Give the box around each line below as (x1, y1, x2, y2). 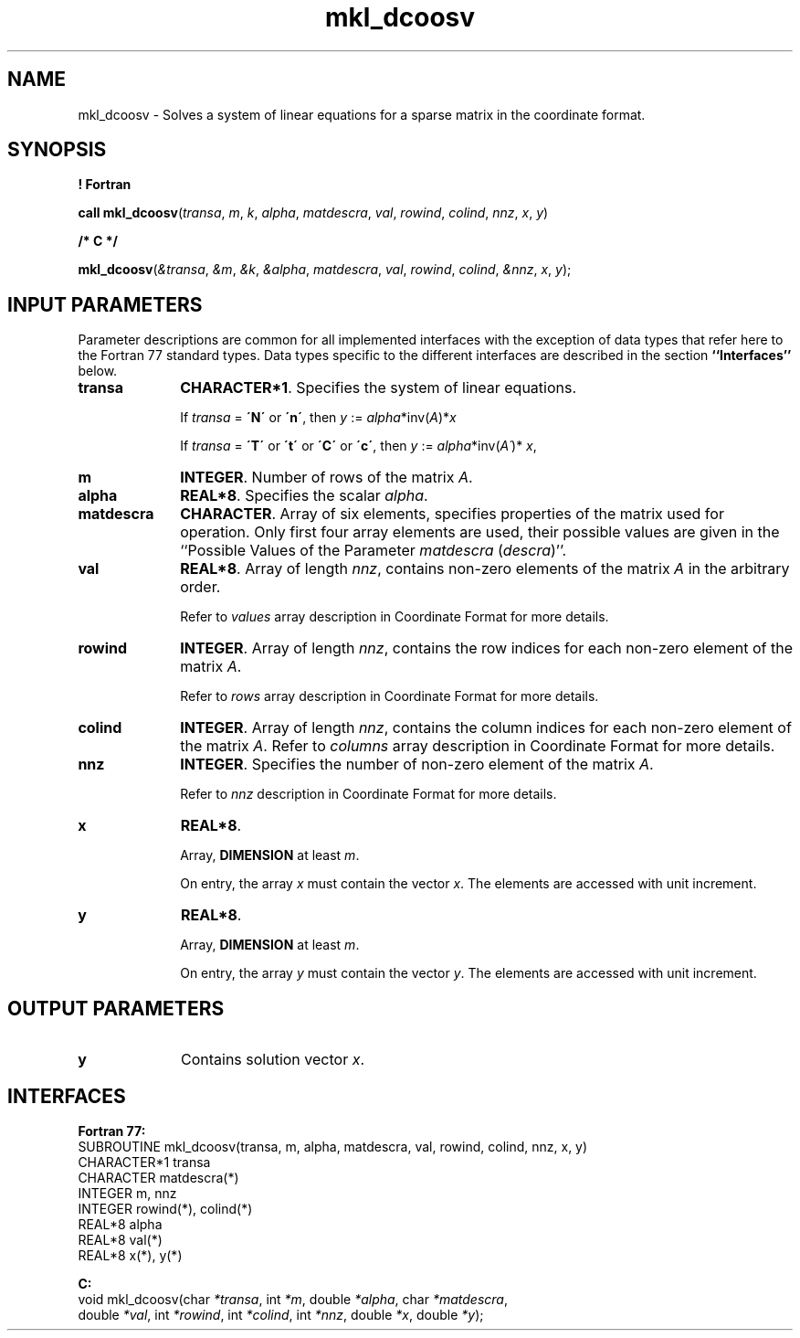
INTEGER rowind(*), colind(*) (78, 1200, 253, 1216)
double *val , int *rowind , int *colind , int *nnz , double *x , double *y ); (78, 1306, 484, 1322)
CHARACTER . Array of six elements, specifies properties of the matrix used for (180, 504, 724, 524)
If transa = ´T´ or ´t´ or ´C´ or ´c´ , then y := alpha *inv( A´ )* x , (180, 438, 537, 454)
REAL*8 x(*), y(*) (78, 1247, 183, 1263)
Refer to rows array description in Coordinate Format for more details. (180, 688, 599, 705)
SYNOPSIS (7, 138, 107, 162)
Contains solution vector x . (180, 1050, 364, 1069)
